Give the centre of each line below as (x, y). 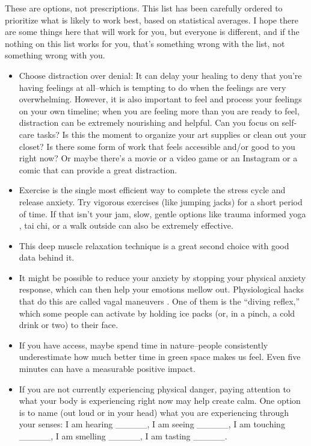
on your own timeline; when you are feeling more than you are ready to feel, (159, 110)
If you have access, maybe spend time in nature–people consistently (143, 345)
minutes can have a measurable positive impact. (107, 369)
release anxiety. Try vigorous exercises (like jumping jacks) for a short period (161, 201)
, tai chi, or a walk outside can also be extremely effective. (126, 225)
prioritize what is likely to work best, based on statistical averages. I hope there (152, 20)
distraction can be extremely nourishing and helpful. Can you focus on (149, 122)
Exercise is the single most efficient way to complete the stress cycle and (152, 190)
